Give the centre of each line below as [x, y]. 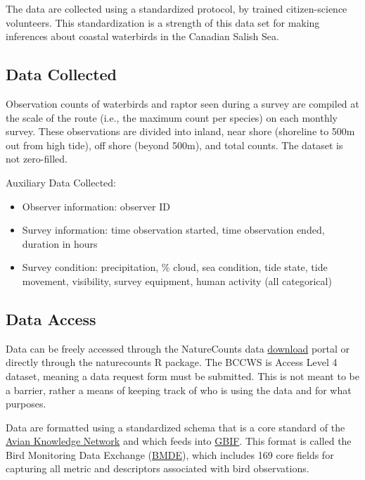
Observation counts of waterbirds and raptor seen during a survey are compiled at [182, 103]
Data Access [51, 318]
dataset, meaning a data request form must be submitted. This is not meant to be [182, 375]
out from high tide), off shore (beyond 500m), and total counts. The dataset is [174, 145]
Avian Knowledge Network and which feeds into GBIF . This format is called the [179, 441]
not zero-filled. [37, 159]
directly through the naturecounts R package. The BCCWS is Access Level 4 [172, 362]
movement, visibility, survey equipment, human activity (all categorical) [177, 280]
